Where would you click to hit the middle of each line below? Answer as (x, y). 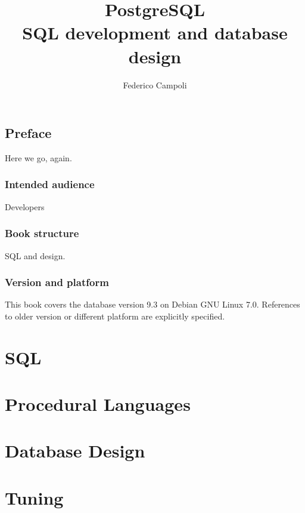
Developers (25, 206)
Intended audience (50, 184)
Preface (28, 133)
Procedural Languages (98, 404)
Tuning (34, 497)
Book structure (42, 233)
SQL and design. (35, 255)
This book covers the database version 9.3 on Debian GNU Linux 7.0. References (152, 304)
